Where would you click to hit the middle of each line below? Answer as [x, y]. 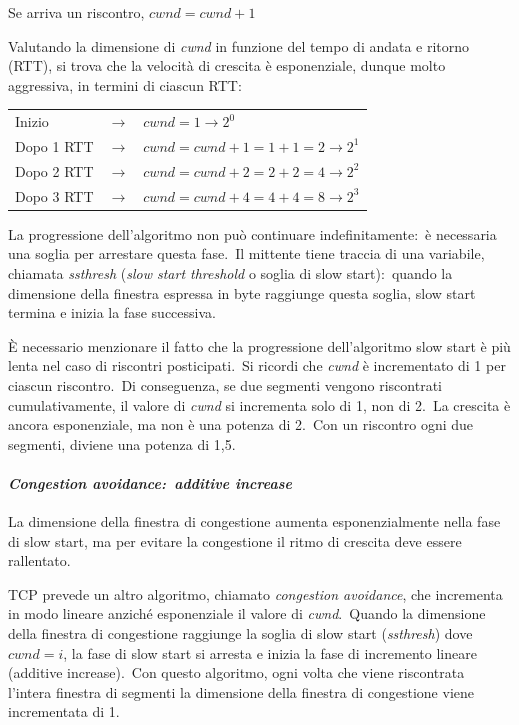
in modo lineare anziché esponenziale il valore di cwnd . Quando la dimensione [247, 613]
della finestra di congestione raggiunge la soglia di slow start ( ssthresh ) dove [240, 633]
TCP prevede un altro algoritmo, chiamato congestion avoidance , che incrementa [255, 593]
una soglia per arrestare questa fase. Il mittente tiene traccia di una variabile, [246, 253]
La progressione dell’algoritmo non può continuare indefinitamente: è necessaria [252, 233]
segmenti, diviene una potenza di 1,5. [122, 443]
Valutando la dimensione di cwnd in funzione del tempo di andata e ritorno [239, 45]
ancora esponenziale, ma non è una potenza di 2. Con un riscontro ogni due [241, 424]
